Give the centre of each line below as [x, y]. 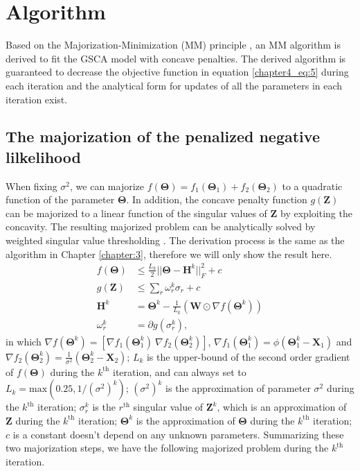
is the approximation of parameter [238, 388]
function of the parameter [60, 199]
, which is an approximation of [282, 407]
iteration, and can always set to [180, 371]
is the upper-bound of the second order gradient [248, 356]
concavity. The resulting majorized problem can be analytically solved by [161, 226]
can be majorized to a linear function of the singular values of [136, 213]
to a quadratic [312, 186]
